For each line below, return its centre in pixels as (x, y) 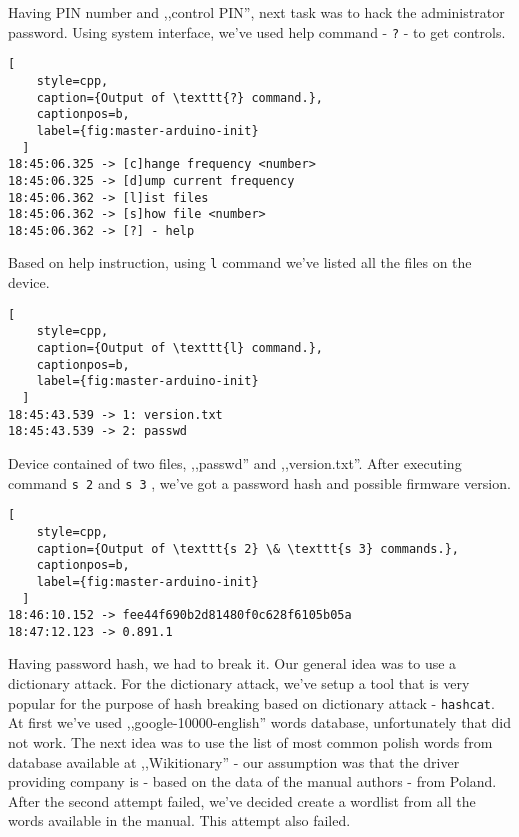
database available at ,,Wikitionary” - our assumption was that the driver (234, 761)
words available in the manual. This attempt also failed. (179, 820)
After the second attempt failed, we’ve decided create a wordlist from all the (242, 800)
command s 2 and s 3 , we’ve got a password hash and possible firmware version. (259, 482)
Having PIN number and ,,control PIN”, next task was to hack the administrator (256, 12)
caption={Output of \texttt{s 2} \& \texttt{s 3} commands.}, (248, 548)
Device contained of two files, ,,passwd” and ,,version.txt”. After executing (235, 462)
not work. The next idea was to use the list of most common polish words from (250, 741)
